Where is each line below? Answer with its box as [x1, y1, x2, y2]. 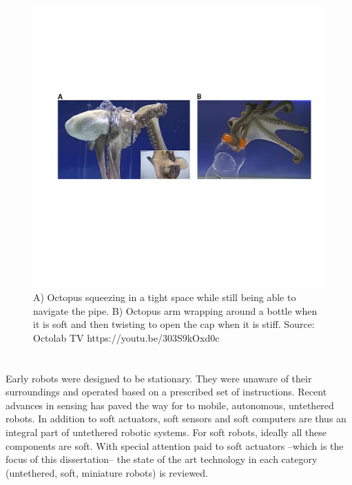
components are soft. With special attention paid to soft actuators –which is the [6, 438, 344, 453]
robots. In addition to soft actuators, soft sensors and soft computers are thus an [6, 411, 346, 426]
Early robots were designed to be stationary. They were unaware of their [6, 371, 312, 385]
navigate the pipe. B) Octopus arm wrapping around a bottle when [33, 303, 318, 318]
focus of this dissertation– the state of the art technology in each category [6, 452, 318, 466]
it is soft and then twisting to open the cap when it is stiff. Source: [33, 317, 315, 331]
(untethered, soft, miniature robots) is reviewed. [6, 465, 209, 479]
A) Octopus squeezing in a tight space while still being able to [33, 290, 296, 305]
